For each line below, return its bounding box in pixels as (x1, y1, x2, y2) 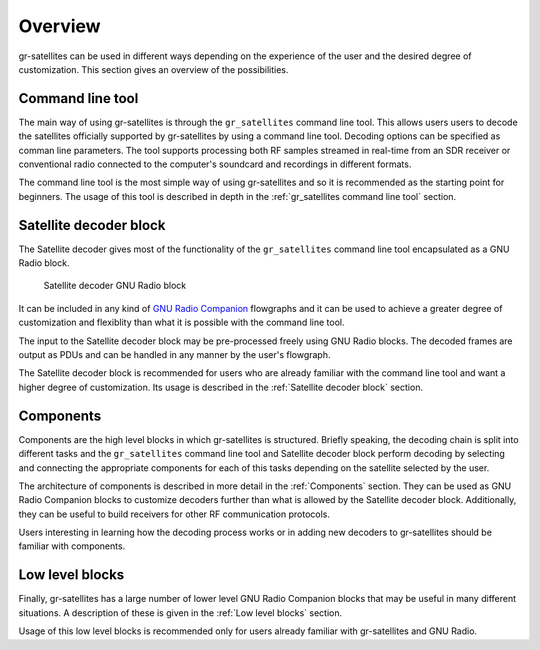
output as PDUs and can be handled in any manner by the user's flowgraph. (18, 349, 331, 361)
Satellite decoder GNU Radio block (43, 280, 187, 292)
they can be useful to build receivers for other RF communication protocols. (18, 508, 330, 520)
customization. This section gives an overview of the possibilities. (18, 63, 289, 75)
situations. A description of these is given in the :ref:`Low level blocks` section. (18, 606, 343, 619)
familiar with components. (18, 540, 126, 552)
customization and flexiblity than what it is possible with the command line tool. (18, 316, 345, 329)
